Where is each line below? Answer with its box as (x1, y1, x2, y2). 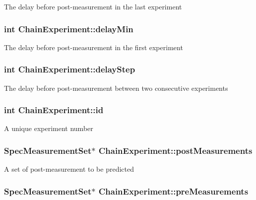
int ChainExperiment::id (4, 104, 104, 116)
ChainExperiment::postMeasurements (98, 144, 253, 156)
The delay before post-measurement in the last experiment (4, 1, 182, 11)
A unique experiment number (4, 123, 93, 133)
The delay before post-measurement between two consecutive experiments (4, 82, 228, 93)
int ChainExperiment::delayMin (4, 22, 133, 35)
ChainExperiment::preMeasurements (98, 185, 249, 197)
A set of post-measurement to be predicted (4, 164, 134, 174)
